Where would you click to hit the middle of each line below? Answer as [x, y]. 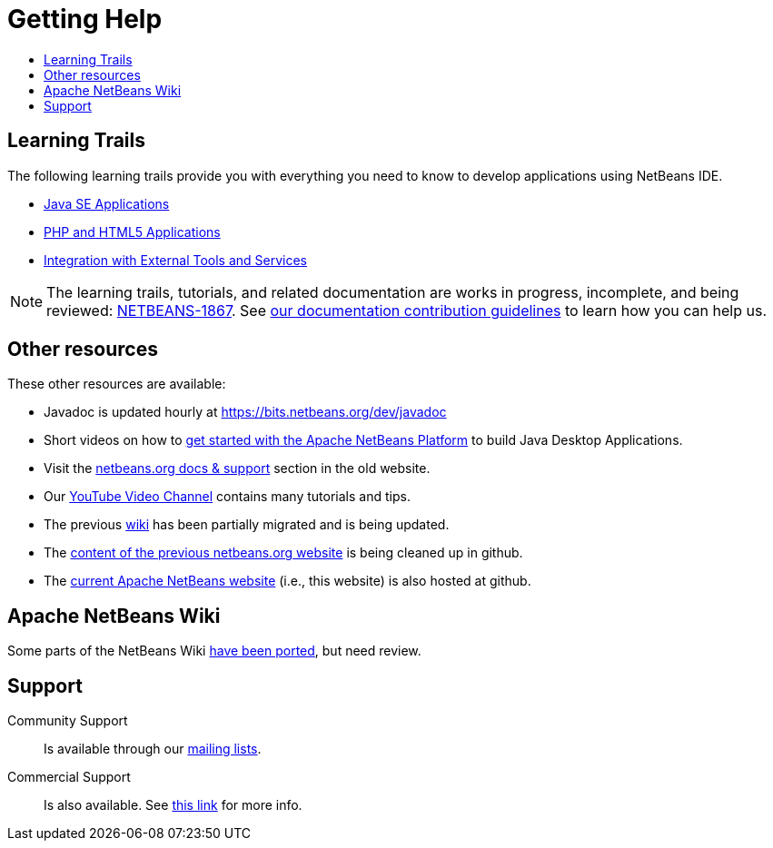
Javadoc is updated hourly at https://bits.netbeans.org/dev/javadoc [245, 412]
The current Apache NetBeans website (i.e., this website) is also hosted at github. [287, 581]
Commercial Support [69, 777]
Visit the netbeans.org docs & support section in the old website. [237, 468]
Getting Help [85, 19]
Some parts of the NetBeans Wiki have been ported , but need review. [214, 651]
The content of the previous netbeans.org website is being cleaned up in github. [283, 553]
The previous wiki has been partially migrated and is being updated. [247, 525]
